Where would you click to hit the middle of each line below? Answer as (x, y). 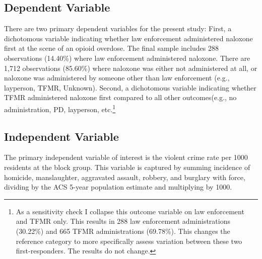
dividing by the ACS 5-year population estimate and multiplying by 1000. (118, 187)
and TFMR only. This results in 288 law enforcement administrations (123, 221)
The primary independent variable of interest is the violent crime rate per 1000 (126, 157)
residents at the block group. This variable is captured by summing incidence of (127, 167)
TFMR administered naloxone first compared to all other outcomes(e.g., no (120, 97)
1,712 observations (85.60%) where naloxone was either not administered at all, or (131, 68)
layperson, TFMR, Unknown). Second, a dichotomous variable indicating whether (130, 87)
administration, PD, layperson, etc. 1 (60, 108)
